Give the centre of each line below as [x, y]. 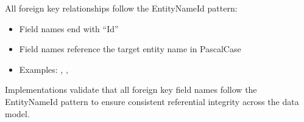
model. [17, 113]
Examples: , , [44, 69]
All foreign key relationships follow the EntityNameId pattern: [121, 8]
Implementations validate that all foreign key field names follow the [131, 90]
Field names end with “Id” [69, 28]
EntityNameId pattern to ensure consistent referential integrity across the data [152, 101]
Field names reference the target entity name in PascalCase [130, 49]
